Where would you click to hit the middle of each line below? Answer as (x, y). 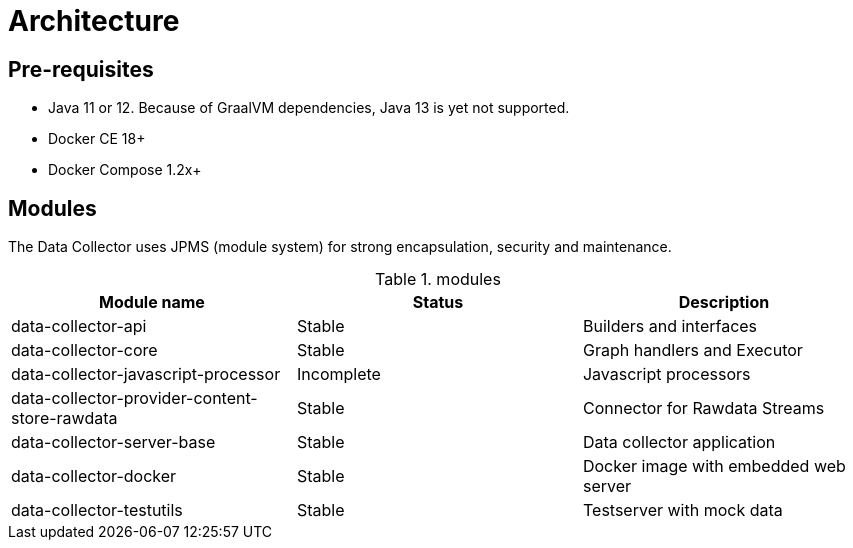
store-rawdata (64, 418)
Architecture (94, 21)
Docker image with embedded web (714, 466)
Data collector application (679, 442)
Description (724, 302)
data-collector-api (79, 326)
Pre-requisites (81, 69)
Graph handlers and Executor (692, 350)
